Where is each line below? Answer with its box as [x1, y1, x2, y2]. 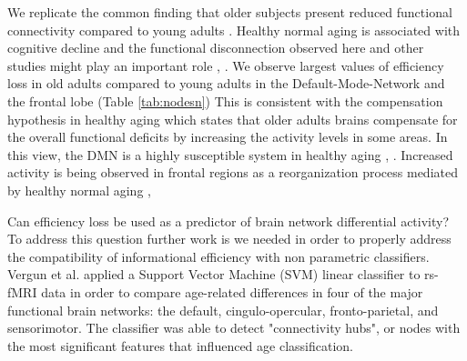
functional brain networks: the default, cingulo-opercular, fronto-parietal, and [7, 300, 439, 319]
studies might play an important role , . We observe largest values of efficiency [7, 55, 444, 75]
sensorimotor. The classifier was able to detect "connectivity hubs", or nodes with [7, 318, 461, 337]
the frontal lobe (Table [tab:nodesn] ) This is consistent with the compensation [7, 91, 443, 110]
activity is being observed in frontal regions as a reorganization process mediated [7, 163, 458, 182]
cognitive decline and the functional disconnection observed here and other [7, 38, 424, 57]
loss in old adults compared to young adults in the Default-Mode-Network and [7, 74, 445, 93]
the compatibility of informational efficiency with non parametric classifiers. [7, 246, 430, 266]
